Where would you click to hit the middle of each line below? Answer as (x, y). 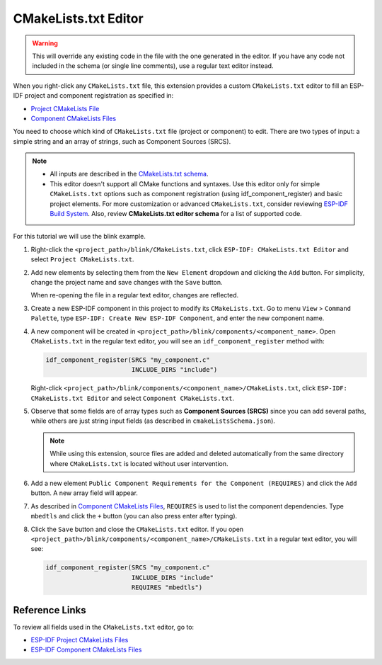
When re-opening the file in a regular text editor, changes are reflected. (135, 295)
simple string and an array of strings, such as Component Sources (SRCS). (122, 141)
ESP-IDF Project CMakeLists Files (80, 640)
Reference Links (50, 610)
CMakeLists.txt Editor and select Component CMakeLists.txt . (133, 398)
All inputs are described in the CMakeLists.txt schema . (129, 174)
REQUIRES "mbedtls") (167, 587)
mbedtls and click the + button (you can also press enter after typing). (134, 516)
